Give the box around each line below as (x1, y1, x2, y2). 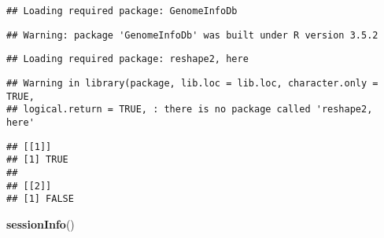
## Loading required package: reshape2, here (6, 53, 249, 65)
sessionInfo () (6, 215, 75, 232)
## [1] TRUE (6, 154, 68, 166)
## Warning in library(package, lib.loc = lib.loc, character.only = (6, 77, 378, 89)
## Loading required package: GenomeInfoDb (6, 5, 238, 16)
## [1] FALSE (6, 193, 74, 205)
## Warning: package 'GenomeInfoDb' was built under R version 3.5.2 (6, 29, 378, 41)
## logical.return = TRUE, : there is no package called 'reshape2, (6, 104, 373, 115)
